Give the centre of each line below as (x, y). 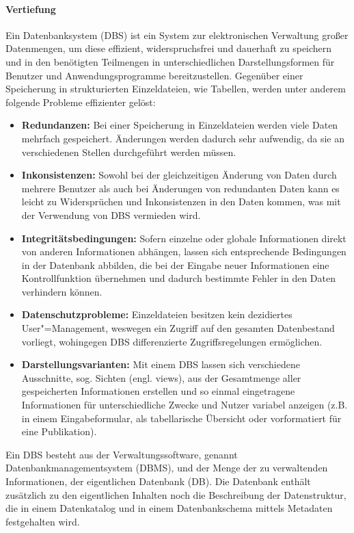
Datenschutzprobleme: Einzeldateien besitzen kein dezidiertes (157, 314)
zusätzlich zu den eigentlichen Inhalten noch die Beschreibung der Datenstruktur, (176, 494)
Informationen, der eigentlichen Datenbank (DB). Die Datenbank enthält (158, 481)
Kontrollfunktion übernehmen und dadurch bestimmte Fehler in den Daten (178, 278)
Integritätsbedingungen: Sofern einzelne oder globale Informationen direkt (184, 238)
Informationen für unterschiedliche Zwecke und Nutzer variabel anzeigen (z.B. (185, 405)
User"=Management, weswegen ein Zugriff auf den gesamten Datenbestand (178, 328)
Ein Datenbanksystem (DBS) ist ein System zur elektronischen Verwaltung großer (177, 35)
